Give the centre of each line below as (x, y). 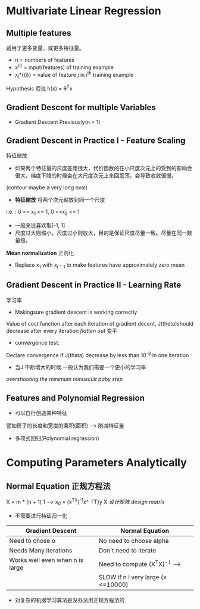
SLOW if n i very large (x (132, 577)
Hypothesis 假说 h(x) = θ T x (39, 88)
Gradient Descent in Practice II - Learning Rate (94, 285)
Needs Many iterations (41, 550)
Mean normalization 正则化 (40, 253)
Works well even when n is (46, 560)
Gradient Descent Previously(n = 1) (57, 122)
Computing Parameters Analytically (97, 463)
